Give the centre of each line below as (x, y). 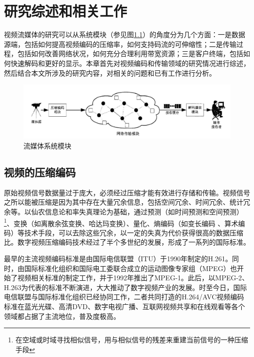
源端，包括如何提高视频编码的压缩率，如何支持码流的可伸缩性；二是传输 (120, 44)
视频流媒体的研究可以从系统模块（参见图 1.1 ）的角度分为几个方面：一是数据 (125, 34)
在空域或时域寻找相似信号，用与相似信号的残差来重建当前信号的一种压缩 (132, 340)
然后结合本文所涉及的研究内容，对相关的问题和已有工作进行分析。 (110, 73)
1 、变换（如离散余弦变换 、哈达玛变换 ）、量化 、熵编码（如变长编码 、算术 (121, 222)
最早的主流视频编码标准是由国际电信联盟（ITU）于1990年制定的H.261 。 (118, 259)
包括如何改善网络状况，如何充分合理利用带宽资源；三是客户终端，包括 (130, 53)
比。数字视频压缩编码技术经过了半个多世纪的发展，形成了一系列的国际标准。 (127, 242)
